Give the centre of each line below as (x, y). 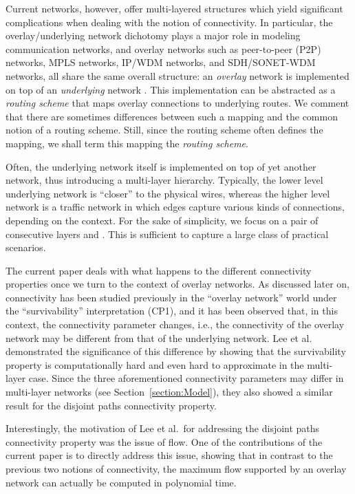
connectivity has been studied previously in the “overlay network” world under (171, 297)
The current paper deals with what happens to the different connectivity (159, 270)
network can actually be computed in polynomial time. (121, 482)
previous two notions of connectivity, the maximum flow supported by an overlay (176, 469)
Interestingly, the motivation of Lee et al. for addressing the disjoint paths (163, 428)
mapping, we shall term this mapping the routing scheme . (127, 143)
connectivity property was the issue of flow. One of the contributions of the (164, 441)
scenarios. (26, 247)
